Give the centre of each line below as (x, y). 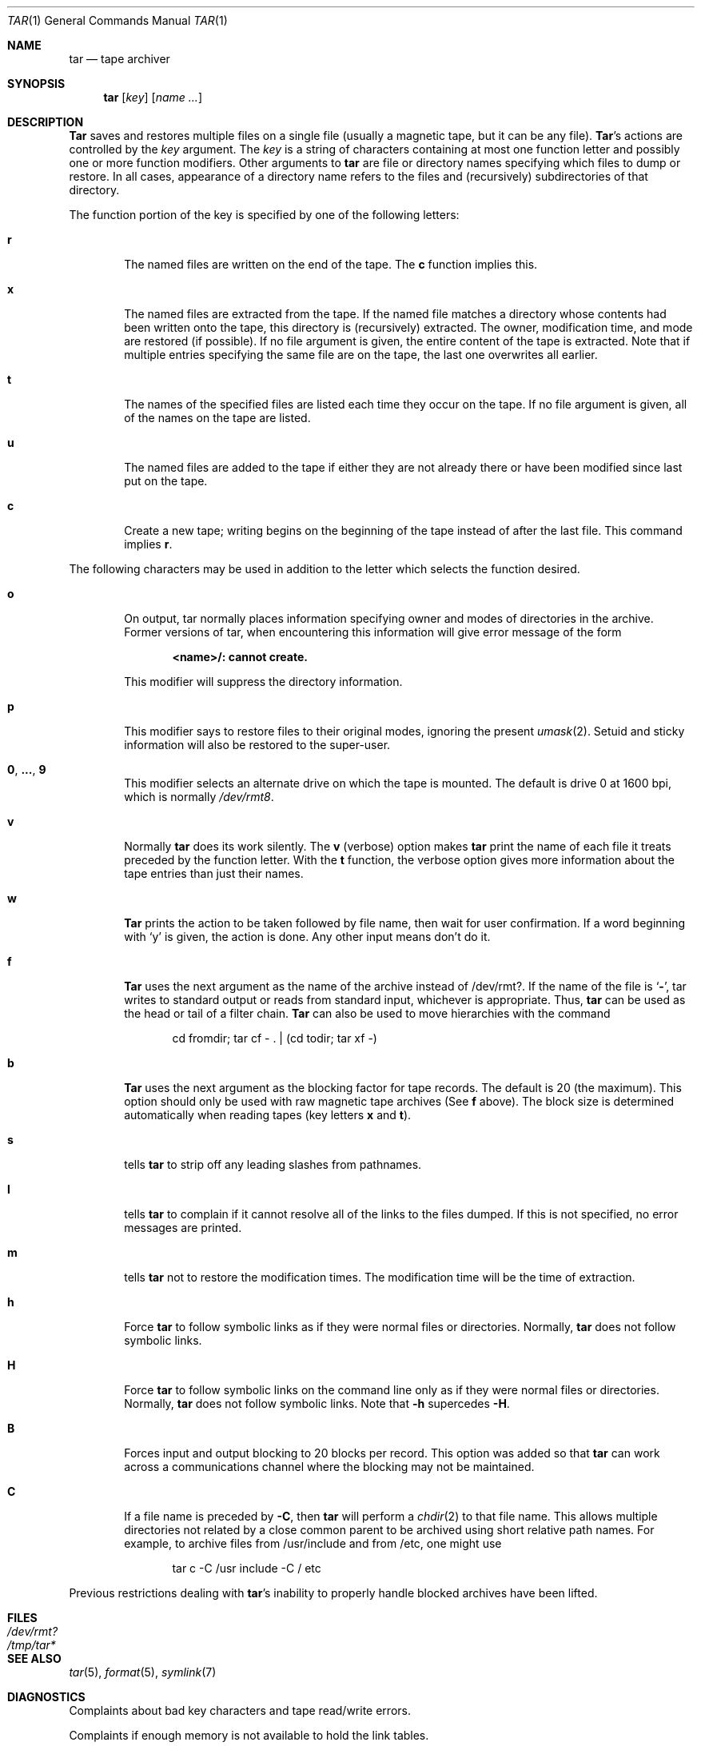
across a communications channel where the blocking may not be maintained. (329, 1467)
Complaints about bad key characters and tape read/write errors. (240, 1710)
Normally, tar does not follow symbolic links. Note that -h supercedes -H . (317, 1403)
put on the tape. (166, 481)
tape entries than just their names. (214, 873)
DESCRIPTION (46, 122)
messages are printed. (183, 1228)
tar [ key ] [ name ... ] (153, 97)
